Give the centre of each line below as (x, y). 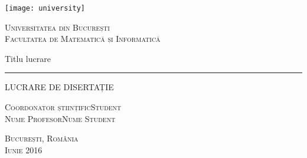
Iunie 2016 (24, 149)
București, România (42, 138)
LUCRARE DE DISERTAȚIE (59, 87)
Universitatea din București (57, 27)
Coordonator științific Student (63, 107)
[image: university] (45, 8)
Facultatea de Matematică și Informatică (83, 39)
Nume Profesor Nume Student (60, 118)
